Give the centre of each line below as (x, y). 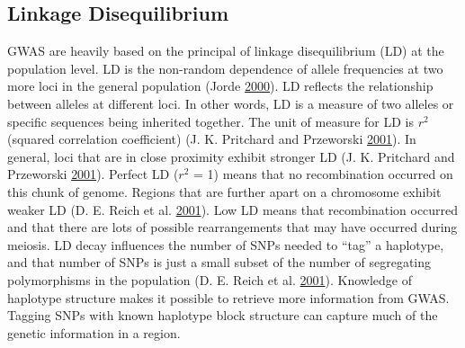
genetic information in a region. (94, 332)
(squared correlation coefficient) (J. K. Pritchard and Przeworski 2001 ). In (212, 139)
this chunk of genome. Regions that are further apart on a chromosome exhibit (224, 191)
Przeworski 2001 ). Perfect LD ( (93, 174)
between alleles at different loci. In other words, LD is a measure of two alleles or (231, 103)
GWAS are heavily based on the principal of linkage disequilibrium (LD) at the (226, 51)
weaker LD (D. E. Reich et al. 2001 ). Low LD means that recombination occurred (233, 209)
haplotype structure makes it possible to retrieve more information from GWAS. (228, 297)
